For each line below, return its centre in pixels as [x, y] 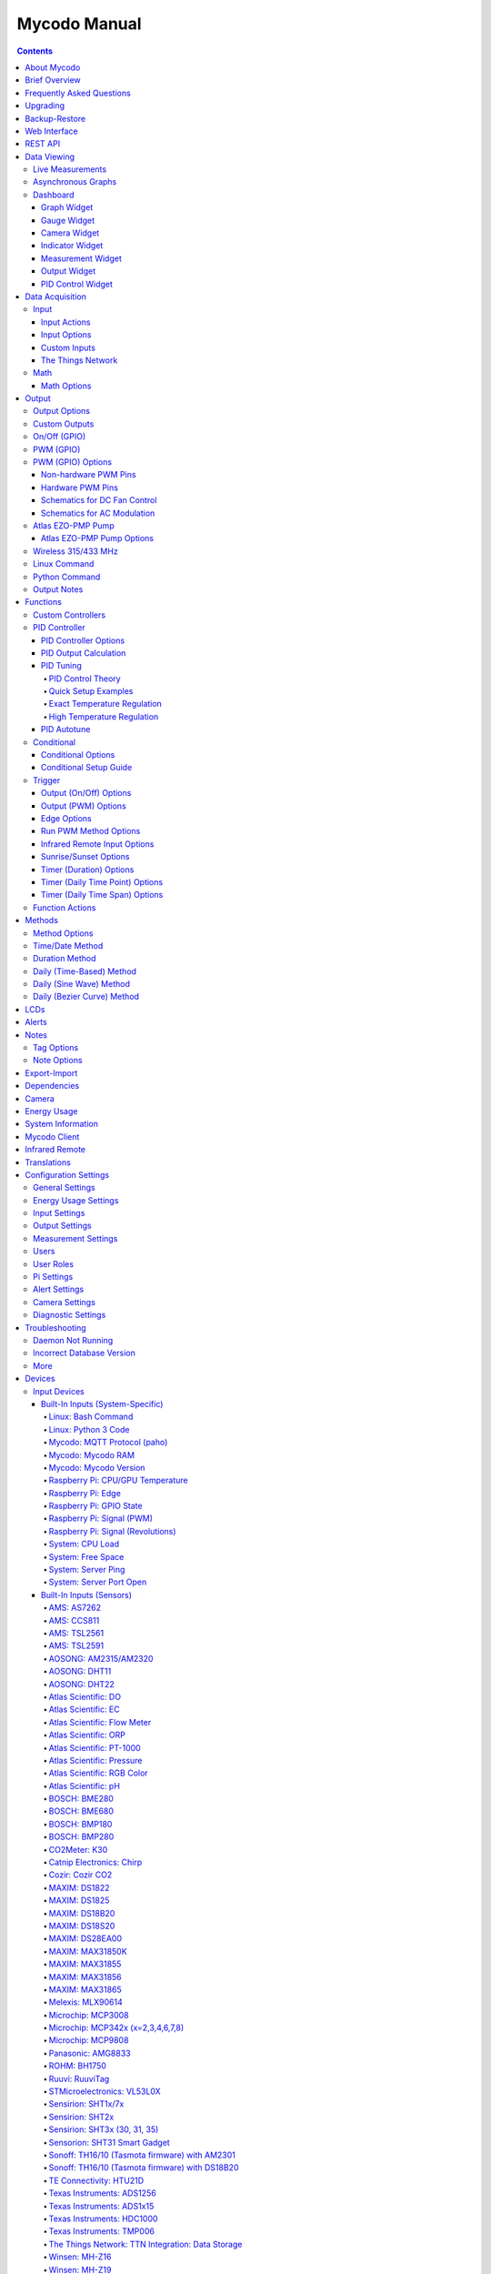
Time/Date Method [68, 945]
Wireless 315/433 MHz [75, 551]
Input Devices [59, 1391]
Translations [48, 1162]
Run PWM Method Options [91, 831]
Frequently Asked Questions [78, 93]
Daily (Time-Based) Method [85, 971]
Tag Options [56, 1048]
